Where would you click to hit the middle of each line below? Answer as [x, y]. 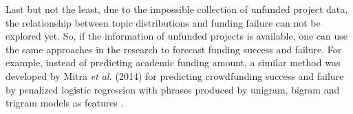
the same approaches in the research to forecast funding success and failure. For [174, 49]
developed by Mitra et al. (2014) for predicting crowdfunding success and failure [175, 75]
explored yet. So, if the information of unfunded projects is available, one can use [176, 36]
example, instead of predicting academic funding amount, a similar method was [173, 62]
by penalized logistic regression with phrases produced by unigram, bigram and [173, 89]
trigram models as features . [65, 103]
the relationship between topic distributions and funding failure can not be [163, 22]
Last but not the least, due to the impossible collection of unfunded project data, [177, 9]
